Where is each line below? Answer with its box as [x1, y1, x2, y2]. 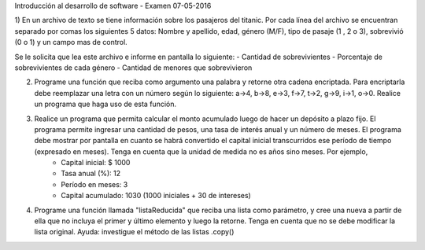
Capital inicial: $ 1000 [61, 158, 131, 167]
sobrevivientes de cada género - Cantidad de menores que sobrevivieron [14, 63, 253, 72]
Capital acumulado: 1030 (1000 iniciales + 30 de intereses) [61, 191, 251, 200]
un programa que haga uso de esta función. [34, 99, 177, 109]
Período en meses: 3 [61, 179, 128, 189]
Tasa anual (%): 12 [61, 169, 121, 178]
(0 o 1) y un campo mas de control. [14, 38, 128, 47]
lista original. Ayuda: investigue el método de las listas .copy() [34, 227, 235, 237]
